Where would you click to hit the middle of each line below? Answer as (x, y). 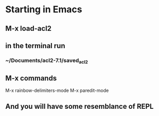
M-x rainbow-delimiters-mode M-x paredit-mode (57, 90)
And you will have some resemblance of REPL (79, 107)
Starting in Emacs (44, 9)
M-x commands (31, 78)
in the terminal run (35, 45)
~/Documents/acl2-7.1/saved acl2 (47, 61)
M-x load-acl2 (28, 28)
